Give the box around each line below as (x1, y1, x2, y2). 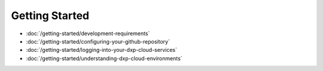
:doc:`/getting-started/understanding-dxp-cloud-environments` (26, 54, 182, 62)
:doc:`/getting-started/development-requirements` (26, 30, 150, 37)
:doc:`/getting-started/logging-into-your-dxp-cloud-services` (26, 47, 178, 54)
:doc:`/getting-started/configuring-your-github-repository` (26, 38, 170, 45)
